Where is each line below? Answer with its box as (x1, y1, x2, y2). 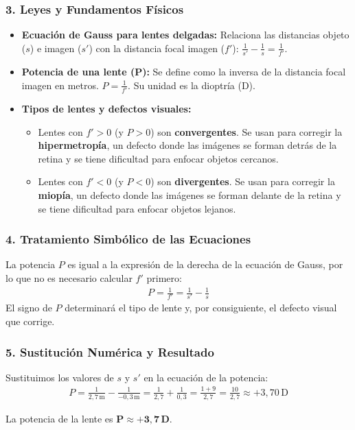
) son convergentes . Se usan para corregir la (150, 124, 343, 139)
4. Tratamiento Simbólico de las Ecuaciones (5, 230, 251, 248)
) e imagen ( (30, 40, 82, 55)
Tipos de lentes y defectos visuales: (21, 101, 192, 116)
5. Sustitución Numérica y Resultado (5, 343, 214, 360)
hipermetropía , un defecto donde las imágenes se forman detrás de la (38, 138, 337, 152)
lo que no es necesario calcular (5, 271, 133, 285)
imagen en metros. (21, 77, 99, 92)
